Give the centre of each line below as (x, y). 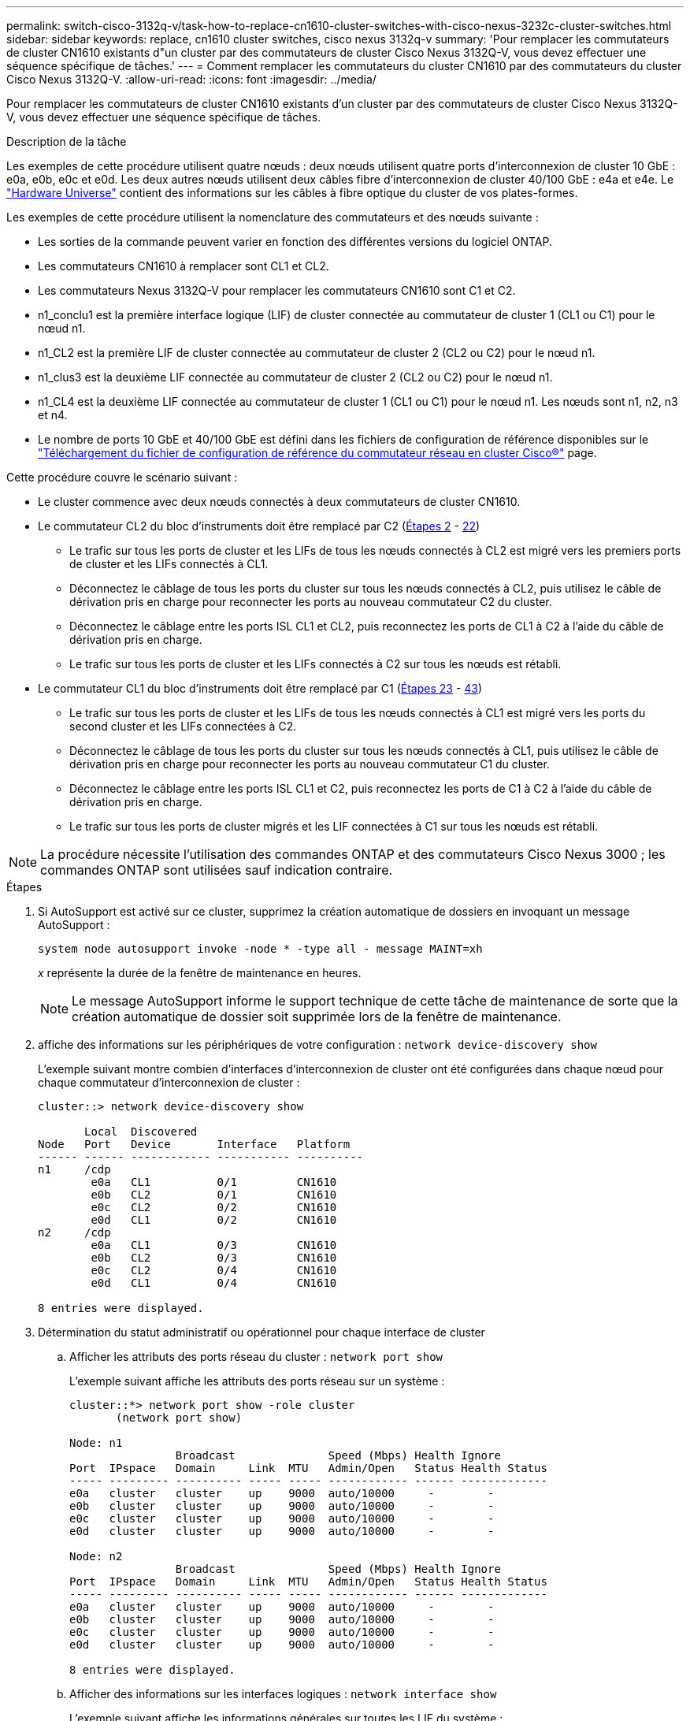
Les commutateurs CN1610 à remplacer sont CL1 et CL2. (184, 266)
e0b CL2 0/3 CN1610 (214, 1258)
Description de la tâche (67, 141)
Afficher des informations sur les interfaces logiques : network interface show (283, 1694)
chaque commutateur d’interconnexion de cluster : (169, 1082)
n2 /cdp (74, 1232)
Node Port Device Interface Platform (194, 1144)
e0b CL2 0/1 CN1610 (214, 1195)
